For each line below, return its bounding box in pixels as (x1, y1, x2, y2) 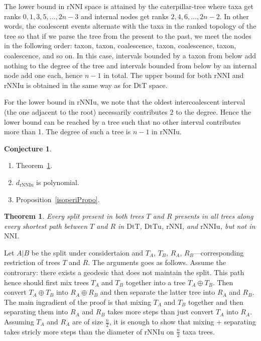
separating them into (4, 306, 68, 317)
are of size (72, 316, 103, 327)
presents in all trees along (174, 211, 253, 221)
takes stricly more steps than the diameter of (4, 326, 142, 336)
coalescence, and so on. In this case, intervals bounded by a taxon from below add (4, 50, 256, 60)
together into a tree (125, 277, 186, 287)
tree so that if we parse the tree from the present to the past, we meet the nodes (4, 30, 251, 41)
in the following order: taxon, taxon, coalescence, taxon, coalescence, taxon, (4, 40, 236, 51)
